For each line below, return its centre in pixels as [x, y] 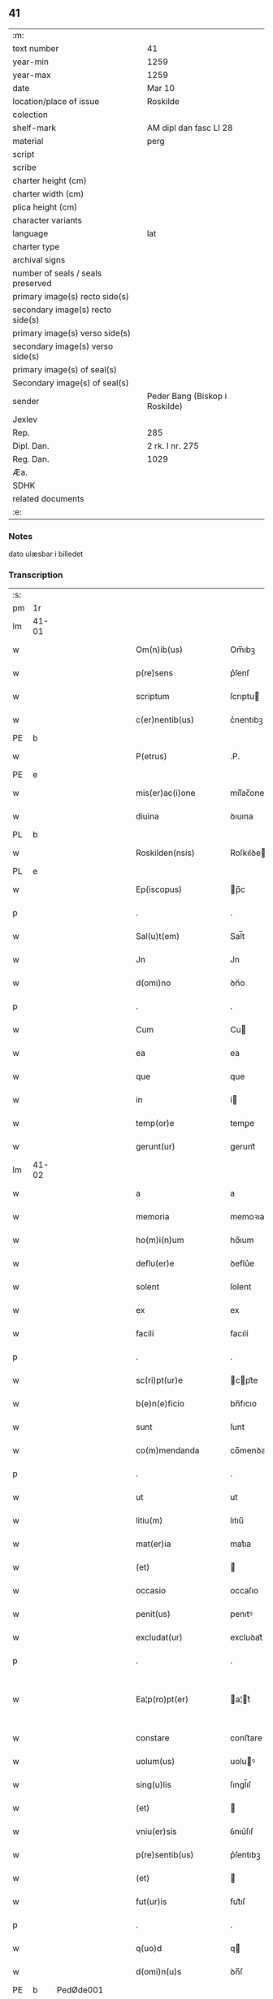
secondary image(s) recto [62, 310]
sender [26, 401]
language [30, 233]
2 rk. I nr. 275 [173, 445]
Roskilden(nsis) [165, 853]
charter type [36, 246]
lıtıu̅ [237, 1521]
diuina [147, 816]
